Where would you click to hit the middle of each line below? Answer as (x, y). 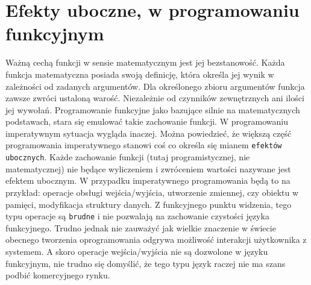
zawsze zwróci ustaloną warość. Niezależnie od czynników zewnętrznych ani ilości (155, 98)
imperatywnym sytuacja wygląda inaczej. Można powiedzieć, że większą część (149, 133)
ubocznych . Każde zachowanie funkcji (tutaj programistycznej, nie (128, 157)
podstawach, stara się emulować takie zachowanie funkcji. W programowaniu (147, 121)
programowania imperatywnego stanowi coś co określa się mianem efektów (144, 145)
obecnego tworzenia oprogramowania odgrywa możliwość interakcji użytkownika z (156, 240)
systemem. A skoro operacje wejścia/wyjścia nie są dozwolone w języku (137, 251)
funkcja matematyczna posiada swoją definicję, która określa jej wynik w (140, 74)
